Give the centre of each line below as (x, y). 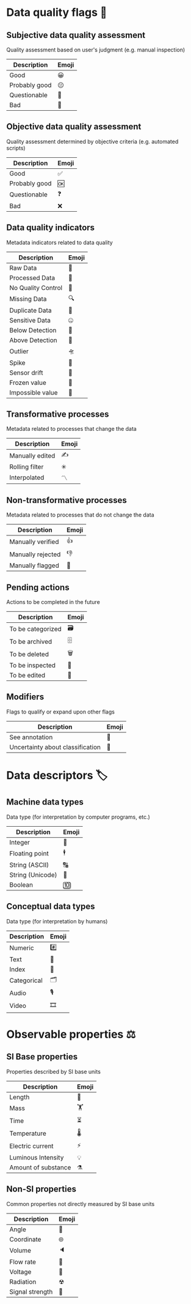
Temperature (28, 1133)
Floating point (29, 854)
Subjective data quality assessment (76, 35)
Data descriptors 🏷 (57, 776)
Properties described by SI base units (53, 1071)
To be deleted (29, 654)
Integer (20, 842)
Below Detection (33, 330)
